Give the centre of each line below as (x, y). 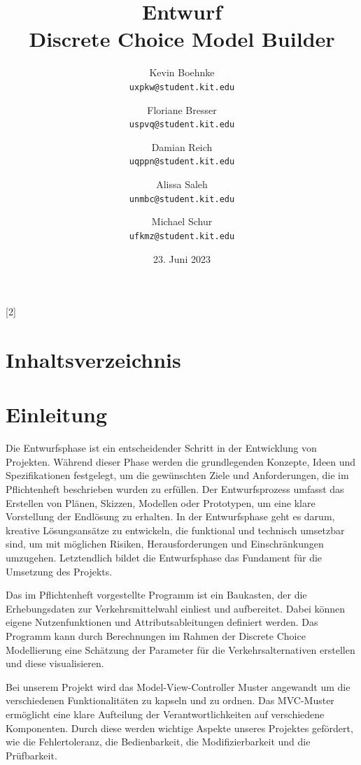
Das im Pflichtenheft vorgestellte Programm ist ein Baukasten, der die (156, 595)
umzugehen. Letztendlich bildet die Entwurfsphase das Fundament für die (164, 557)
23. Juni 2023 (182, 258)
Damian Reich (182, 146)
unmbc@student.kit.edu (182, 199)
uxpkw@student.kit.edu (182, 87)
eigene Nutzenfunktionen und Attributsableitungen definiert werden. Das (162, 622)
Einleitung (57, 414)
